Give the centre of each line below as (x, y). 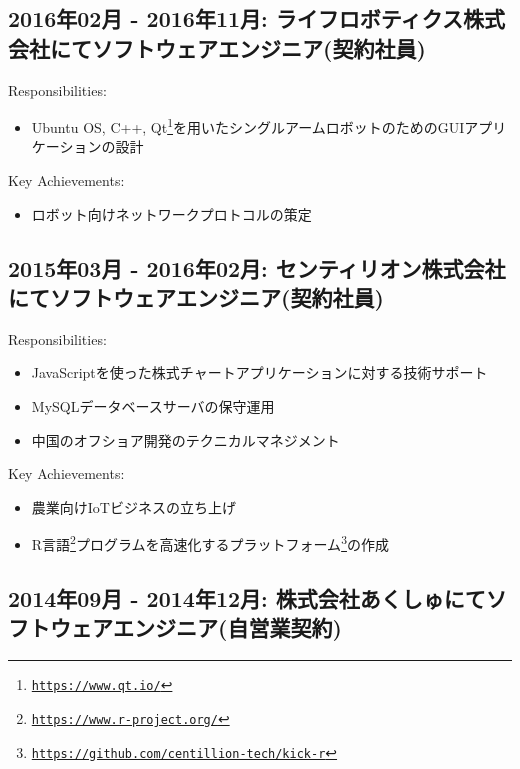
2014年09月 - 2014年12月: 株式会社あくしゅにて (247, 598)
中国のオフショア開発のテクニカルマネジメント (185, 439)
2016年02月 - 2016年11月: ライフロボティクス (235, 18)
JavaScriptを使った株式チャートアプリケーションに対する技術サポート (259, 372)
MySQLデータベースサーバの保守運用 (153, 406)
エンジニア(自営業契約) (227, 627)
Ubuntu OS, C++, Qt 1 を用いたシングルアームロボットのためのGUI (248, 125)
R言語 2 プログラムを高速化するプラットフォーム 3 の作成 (210, 543)
